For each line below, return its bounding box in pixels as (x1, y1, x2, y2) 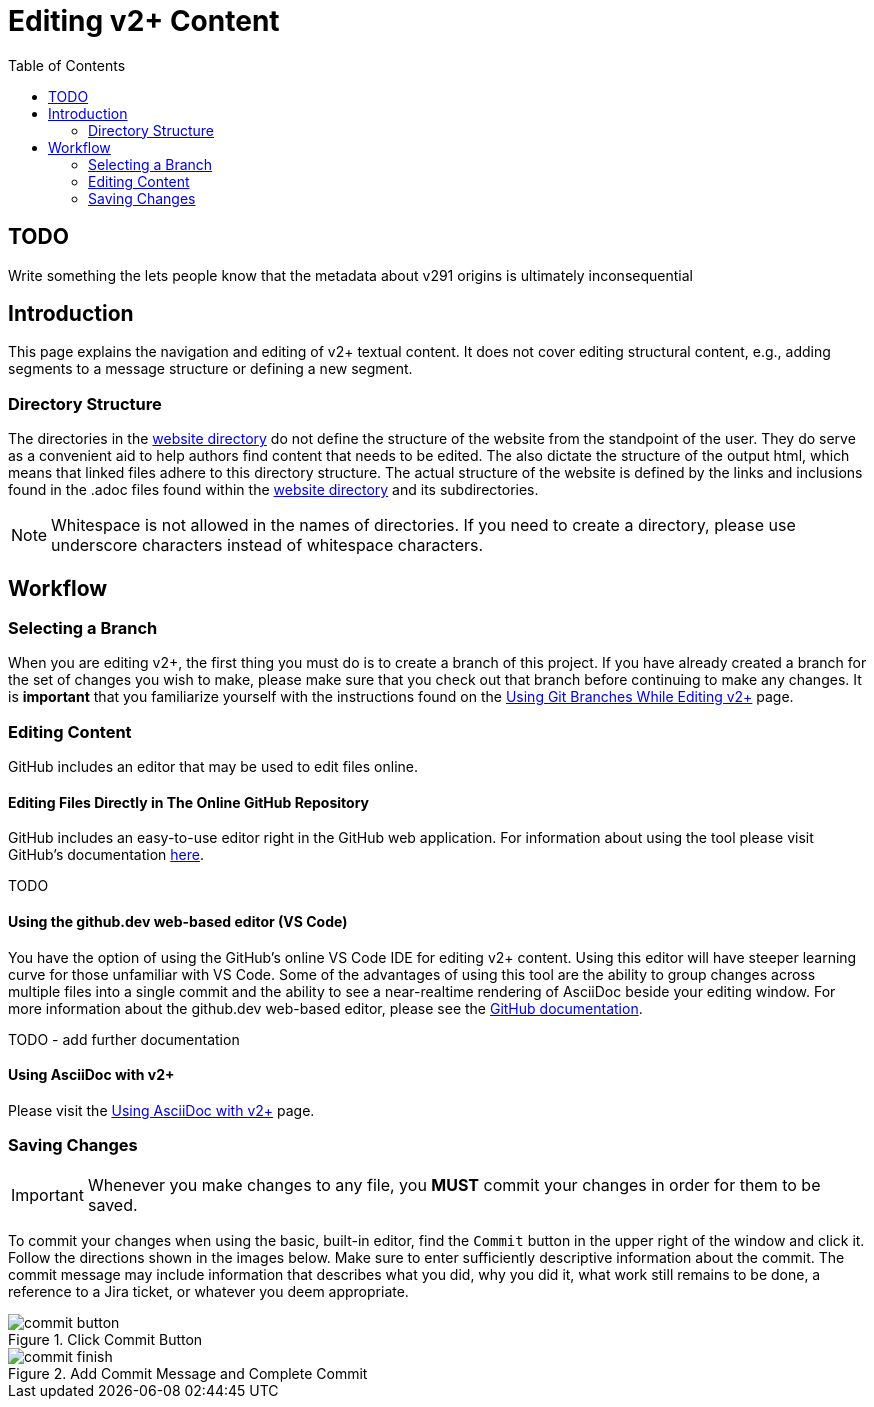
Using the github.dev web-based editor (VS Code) (8, 912, 348, 930)
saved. (87, 1194, 138, 1215)
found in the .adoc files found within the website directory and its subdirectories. (8, 481, 539, 499)
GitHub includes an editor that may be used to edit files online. (8, 758, 418, 776)
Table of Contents (8, 56, 126, 74)
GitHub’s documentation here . (8, 846, 204, 864)
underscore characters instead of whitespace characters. (51, 535, 484, 556)
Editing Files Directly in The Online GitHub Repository (8, 793, 370, 811)
